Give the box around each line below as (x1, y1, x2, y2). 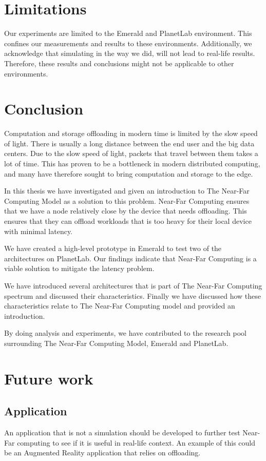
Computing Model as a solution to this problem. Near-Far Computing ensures (4, 195, 250, 206)
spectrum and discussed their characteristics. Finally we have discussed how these (4, 290, 261, 301)
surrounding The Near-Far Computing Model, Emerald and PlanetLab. (4, 337, 229, 348)
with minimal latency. (4, 225, 73, 236)
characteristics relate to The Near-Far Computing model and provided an (4, 300, 235, 311)
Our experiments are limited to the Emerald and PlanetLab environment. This (4, 28, 252, 39)
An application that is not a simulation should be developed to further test (4, 427, 240, 438)
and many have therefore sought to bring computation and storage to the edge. (4, 168, 253, 179)
